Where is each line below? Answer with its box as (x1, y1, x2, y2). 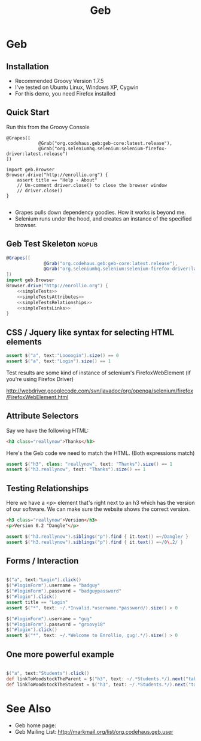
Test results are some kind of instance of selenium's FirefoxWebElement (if (6, 369, 191, 376)
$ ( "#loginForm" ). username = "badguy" (6, 582, 100, 589)
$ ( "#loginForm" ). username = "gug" (6, 615, 93, 622)
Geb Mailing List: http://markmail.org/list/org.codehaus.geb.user (14, 728, 173, 735)
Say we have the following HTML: (6, 427, 89, 434)
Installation (6, 61, 49, 72)
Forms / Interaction (6, 555, 79, 566)
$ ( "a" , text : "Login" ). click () (6, 577, 82, 583)
